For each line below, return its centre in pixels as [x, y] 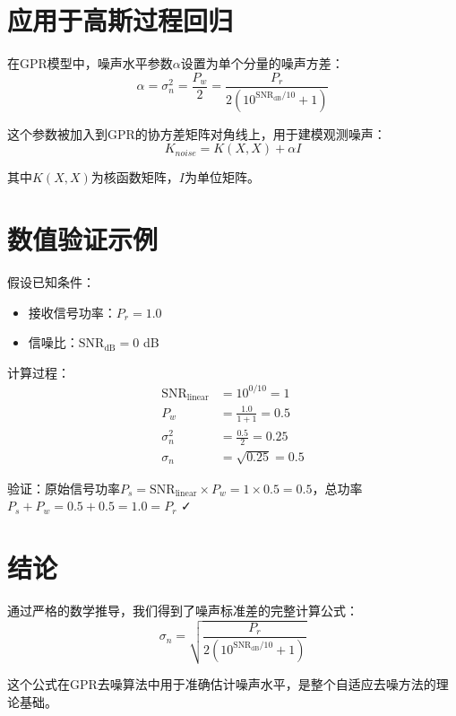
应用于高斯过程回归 [120, 20]
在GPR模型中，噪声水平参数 [90, 63]
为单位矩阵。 [222, 177]
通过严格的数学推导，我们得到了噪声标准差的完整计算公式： [183, 610]
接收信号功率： [72, 312]
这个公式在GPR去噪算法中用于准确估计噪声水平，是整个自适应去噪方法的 [222, 684]
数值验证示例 [83, 239]
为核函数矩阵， [135, 177]
